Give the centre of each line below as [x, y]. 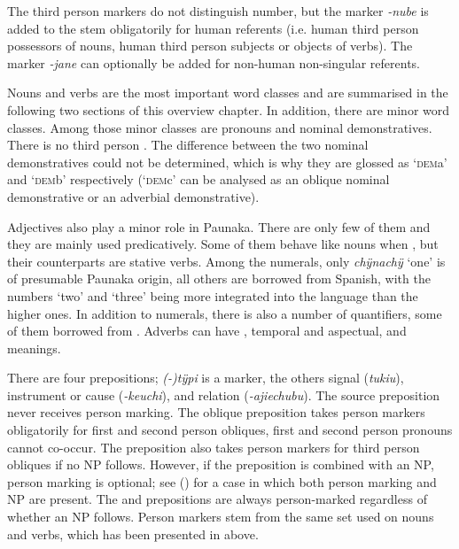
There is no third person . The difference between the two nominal [188, 145]
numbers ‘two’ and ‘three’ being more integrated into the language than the [213, 295]
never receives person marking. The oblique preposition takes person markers [216, 412]
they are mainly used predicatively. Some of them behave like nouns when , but [223, 244]
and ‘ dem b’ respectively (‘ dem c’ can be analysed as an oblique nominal [198, 179]
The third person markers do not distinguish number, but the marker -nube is [218, 11]
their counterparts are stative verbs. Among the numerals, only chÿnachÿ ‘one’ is [226, 261]
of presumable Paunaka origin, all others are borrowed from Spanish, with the [219, 278]
